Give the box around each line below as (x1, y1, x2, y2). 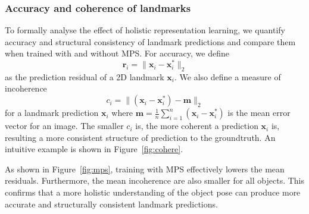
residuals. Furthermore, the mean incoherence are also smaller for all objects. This (5, 174, 305, 187)
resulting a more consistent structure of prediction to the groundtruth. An (5, 131, 276, 143)
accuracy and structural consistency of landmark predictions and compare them (5, 35, 296, 48)
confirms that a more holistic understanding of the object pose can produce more (5, 186, 301, 199)
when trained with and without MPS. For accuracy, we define (5, 47, 229, 59)
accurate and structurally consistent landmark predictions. (5, 197, 218, 210)
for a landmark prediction (5, 106, 99, 119)
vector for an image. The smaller (5, 119, 124, 132)
